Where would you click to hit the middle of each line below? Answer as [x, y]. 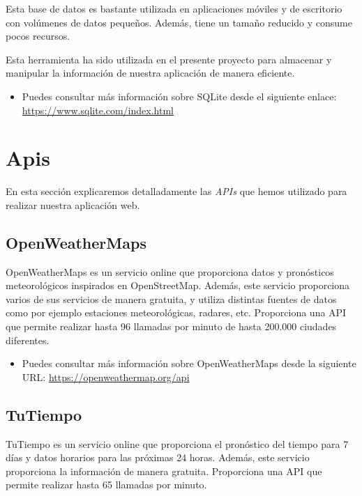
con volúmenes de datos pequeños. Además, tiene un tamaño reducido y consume [179, 22]
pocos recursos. [38, 36]
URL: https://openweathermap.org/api [106, 377]
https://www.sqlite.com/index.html [98, 110]
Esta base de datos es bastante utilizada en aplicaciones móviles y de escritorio [174, 8]
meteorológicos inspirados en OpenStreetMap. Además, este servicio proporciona [178, 285]
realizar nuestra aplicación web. [73, 204]
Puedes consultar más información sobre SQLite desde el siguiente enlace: [179, 96]
